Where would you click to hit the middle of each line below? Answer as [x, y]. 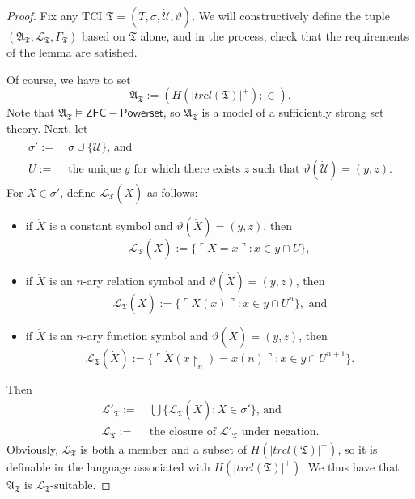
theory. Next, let [47, 128]
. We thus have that [350, 466]
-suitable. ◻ [80, 484]
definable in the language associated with [108, 466]
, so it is [358, 448]
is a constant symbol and [111, 225]
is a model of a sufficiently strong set [293, 112]
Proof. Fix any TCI [55, 15]
